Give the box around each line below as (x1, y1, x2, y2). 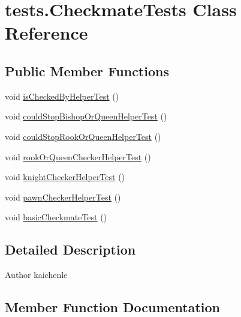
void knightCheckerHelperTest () (5, 171, 125, 183)
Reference (5, 20, 88, 45)
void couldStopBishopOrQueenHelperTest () (5, 110, 167, 122)
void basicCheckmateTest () (5, 211, 107, 223)
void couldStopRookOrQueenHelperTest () (5, 130, 161, 142)
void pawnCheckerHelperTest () (5, 190, 121, 203)
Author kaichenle (5, 268, 68, 281)
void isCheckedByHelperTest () (5, 89, 119, 102)
